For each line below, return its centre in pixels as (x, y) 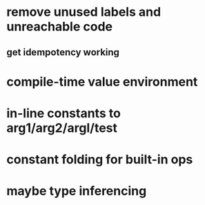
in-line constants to (64, 113)
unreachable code (60, 27)
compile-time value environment (102, 82)
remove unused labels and (84, 12)
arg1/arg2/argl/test (62, 128)
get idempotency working (63, 52)
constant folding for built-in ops (100, 160)
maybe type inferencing (77, 191)
